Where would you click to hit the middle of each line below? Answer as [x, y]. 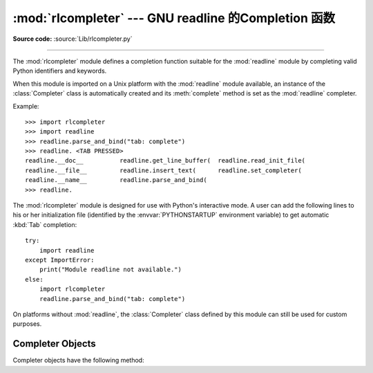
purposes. [27, 324]
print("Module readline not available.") [111, 270]
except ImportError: [60, 260]
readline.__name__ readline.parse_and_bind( [116, 180]
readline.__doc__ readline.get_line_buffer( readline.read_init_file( [165, 161]
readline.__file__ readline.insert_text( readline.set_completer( [163, 170]
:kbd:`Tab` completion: [45, 224]
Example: [26, 106]
